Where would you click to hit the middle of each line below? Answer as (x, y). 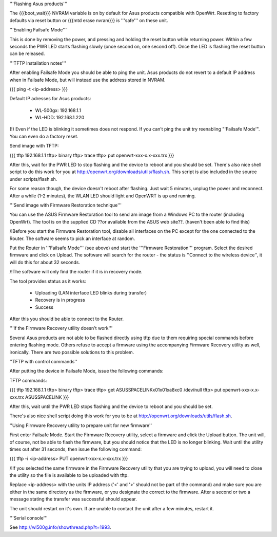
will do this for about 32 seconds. (45, 262)
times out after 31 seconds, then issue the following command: (76, 449)
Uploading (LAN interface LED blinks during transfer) (91, 292)
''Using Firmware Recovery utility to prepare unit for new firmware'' (81, 425)
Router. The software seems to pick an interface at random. (72, 238)
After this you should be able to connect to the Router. (67, 319)
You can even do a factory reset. (44, 136)
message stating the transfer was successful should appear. (73, 499)
